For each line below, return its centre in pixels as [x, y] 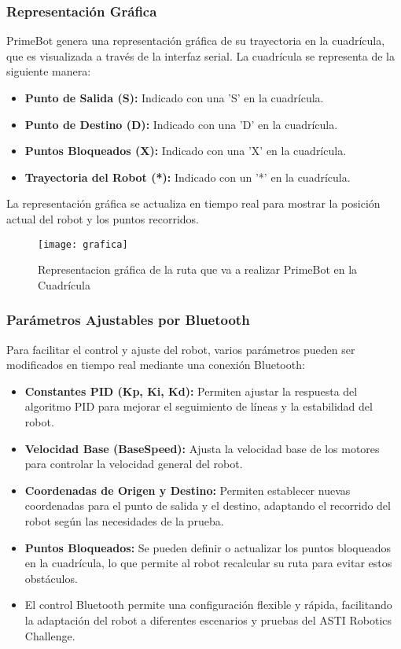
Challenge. [50, 635]
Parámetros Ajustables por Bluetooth [128, 320]
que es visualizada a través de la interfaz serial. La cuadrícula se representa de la [200, 55]
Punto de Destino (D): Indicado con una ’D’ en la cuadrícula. [181, 124]
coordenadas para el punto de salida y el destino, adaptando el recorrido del [208, 505]
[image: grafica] [83, 244]
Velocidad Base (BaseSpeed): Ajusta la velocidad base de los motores [202, 448]
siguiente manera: [49, 71]
